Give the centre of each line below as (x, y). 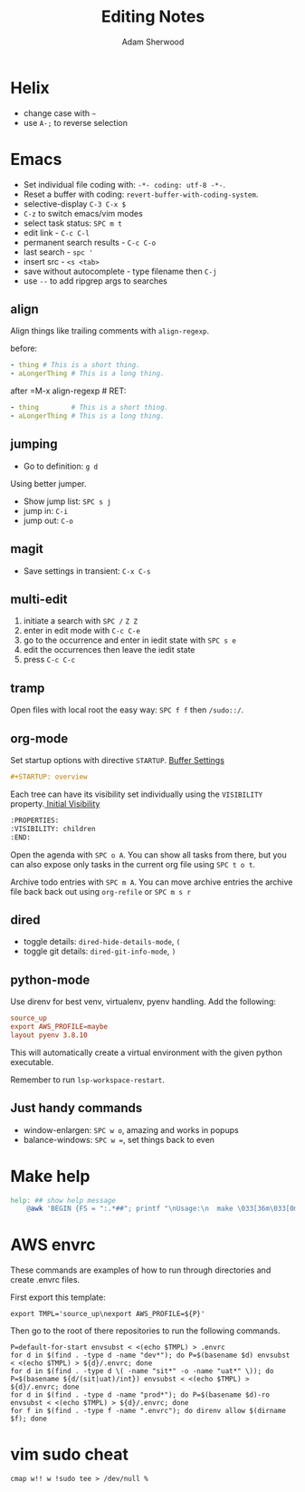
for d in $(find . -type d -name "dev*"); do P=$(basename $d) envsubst (150, 1356)
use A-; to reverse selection (75, 122)
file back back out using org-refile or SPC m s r (101, 891)
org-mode (39, 738)
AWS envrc (53, 1245)
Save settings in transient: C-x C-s (87, 571)
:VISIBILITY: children (53, 828)
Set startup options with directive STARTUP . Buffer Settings (118, 760)
